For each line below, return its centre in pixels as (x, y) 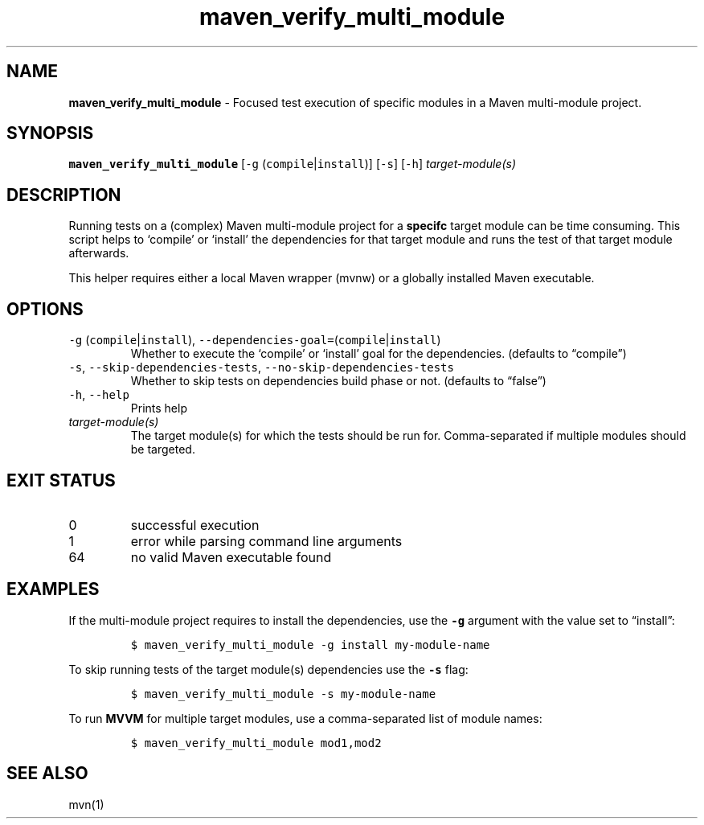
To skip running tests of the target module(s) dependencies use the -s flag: (268, 669)
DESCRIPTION (64, 195)
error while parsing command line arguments (266, 541)
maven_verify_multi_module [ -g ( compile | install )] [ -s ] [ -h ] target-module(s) (293, 164)
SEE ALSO (47, 774)
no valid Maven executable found (231, 557)
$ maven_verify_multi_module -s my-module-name (283, 694)
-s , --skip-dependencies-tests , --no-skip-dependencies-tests (261, 367)
